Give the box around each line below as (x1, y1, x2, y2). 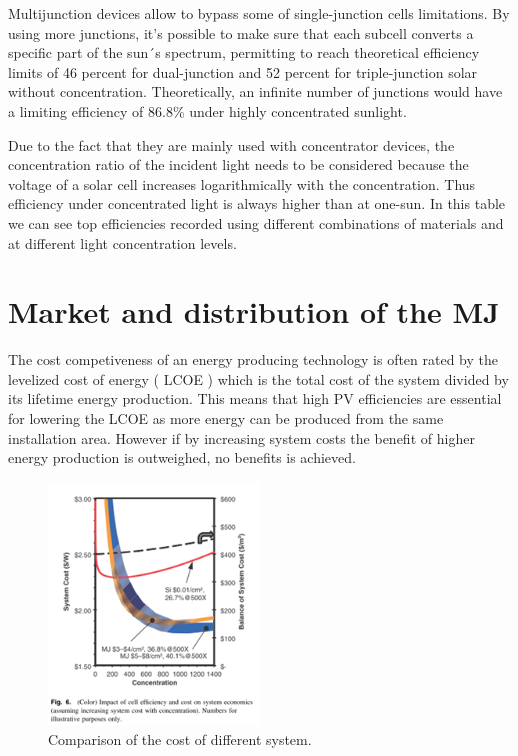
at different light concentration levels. (8, 232, 237, 253)
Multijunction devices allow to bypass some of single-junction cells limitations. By (8, 3, 510, 23)
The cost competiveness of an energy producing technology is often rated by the (8, 349, 499, 370)
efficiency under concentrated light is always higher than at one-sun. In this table (8, 193, 506, 214)
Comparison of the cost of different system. (48, 729, 312, 750)
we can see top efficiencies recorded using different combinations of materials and (8, 212, 504, 233)
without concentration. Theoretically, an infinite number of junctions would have (8, 81, 503, 102)
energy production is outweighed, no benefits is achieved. (8, 447, 356, 468)
